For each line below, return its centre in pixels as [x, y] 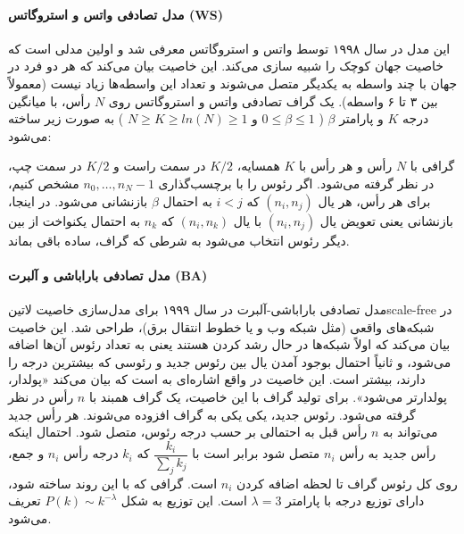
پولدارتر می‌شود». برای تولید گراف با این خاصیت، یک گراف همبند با [268, 396]
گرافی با [432, 166]
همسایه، [258, 166]
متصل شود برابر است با [256, 453]
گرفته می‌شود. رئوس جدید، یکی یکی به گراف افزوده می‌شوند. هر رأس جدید [212, 414]
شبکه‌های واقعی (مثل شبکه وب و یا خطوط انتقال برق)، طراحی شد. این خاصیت [221, 326]
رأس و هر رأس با [346, 166]
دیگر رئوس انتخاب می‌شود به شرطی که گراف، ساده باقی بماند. [179, 240]
